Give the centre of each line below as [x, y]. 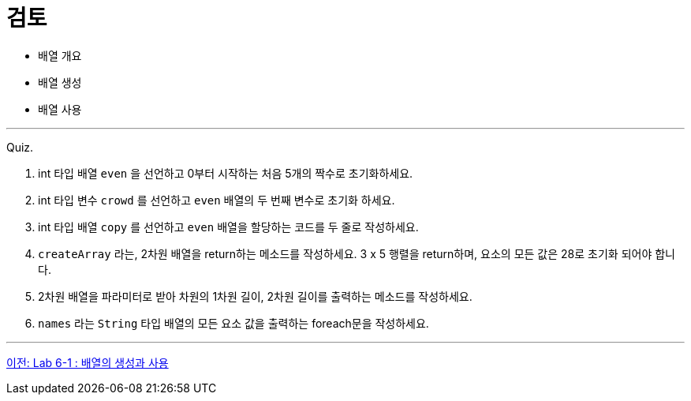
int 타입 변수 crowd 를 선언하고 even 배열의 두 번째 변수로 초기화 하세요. [217, 200]
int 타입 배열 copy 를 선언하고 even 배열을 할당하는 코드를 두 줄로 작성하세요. [228, 227]
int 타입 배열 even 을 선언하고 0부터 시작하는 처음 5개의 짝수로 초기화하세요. [226, 173]
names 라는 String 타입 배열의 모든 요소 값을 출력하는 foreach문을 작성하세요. [233, 323]
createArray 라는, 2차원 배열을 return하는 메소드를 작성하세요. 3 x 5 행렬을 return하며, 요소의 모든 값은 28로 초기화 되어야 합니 [357, 253]
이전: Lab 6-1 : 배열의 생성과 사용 [88, 362]
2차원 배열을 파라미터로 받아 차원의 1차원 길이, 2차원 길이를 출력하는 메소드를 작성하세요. [255, 296]
